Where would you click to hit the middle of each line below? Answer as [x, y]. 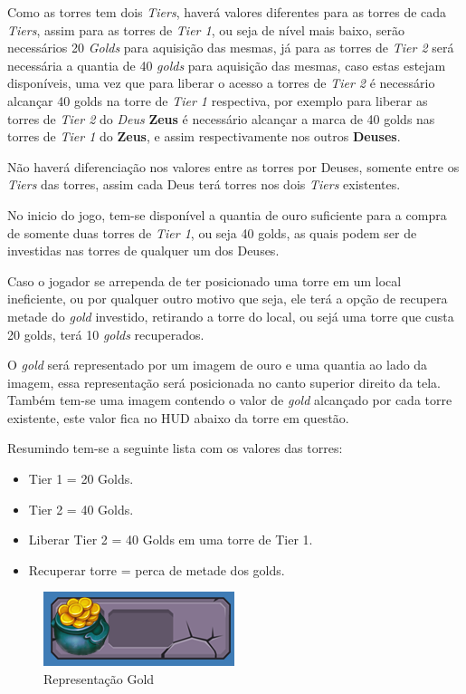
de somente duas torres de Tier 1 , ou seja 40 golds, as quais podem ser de [212, 232]
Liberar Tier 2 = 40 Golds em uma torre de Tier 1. [171, 540]
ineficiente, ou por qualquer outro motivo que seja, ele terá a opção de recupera [228, 299]
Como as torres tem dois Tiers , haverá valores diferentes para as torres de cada [227, 12]
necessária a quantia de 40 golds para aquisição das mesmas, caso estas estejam [227, 65]
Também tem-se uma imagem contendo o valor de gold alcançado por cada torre [230, 400]
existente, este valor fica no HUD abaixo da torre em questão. [178, 417]
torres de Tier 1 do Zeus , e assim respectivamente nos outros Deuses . [204, 136]
